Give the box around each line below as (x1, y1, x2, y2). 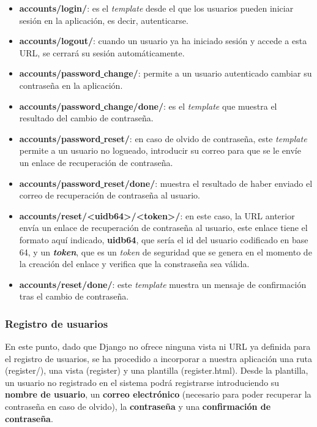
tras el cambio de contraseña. (19, 290, 129, 303)
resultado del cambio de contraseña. (19, 111, 154, 124)
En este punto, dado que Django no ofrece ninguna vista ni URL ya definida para (5, 340, 311, 353)
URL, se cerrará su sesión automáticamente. (19, 46, 185, 59)
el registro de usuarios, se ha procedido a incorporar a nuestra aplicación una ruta (5, 352, 313, 365)
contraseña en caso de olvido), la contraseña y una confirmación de (5, 400, 271, 413)
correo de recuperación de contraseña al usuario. (19, 189, 200, 202)
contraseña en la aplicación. (19, 78, 123, 91)
